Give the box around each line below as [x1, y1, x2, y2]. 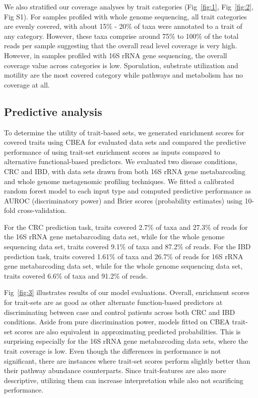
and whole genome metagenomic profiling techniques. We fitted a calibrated [4, 176, 234, 186]
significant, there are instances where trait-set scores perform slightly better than [4, 355, 251, 366]
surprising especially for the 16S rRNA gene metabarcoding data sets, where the [4, 336, 248, 346]
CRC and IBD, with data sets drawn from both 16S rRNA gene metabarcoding [4, 166, 246, 176]
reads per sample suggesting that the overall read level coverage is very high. [4, 40, 237, 51]
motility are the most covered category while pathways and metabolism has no [4, 70, 243, 80]
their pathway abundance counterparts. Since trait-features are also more [4, 365, 226, 376]
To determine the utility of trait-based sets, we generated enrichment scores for [4, 127, 245, 137]
